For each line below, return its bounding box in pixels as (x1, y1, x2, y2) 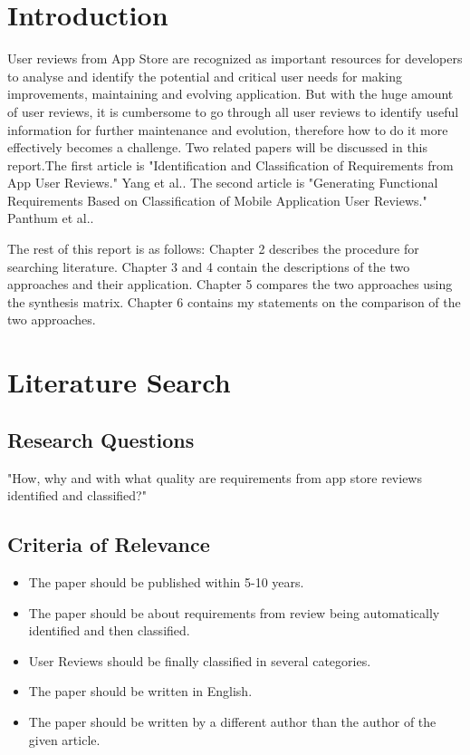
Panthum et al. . (7, 208, 94, 227)
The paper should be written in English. (28, 682, 253, 701)
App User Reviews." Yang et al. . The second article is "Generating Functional (7, 173, 438, 192)
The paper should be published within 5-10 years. (28, 573, 304, 591)
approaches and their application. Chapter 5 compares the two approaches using (7, 275, 453, 294)
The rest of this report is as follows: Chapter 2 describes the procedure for (7, 239, 419, 258)
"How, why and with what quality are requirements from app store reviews (7, 468, 422, 487)
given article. (28, 730, 101, 749)
